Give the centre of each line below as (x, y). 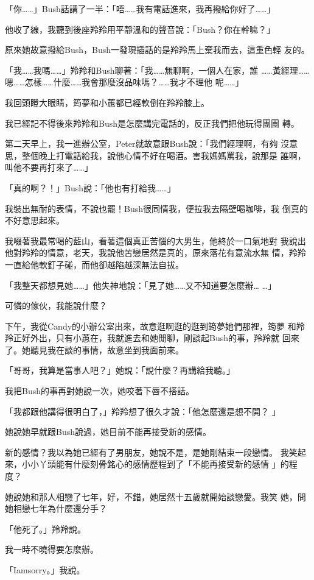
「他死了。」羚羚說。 (45, 529)
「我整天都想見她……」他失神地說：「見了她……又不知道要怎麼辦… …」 (141, 285)
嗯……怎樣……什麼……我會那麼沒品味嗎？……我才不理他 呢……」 (124, 82)
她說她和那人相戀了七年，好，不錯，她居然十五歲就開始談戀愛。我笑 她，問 (155, 496)
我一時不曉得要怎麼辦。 (52, 549)
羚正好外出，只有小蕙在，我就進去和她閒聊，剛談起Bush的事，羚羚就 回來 (152, 338)
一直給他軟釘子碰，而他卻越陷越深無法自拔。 (94, 264)
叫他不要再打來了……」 (49, 167)
